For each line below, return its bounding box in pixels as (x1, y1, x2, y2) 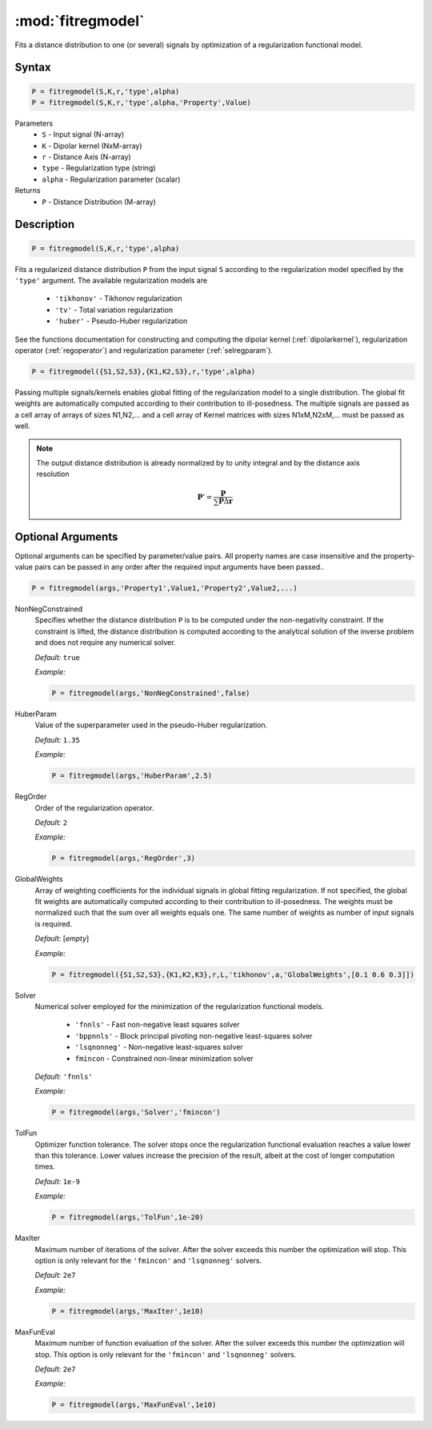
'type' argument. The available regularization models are (14, 276, 208, 286)
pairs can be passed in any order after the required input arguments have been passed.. (34, 562, 325, 572)
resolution (36, 469, 70, 479)
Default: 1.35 (34, 735, 80, 744)
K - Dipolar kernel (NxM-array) (42, 141, 143, 150)
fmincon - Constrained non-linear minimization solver (74, 1053, 254, 1063)
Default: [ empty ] (34, 934, 90, 943)
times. (34, 1162, 55, 1171)
